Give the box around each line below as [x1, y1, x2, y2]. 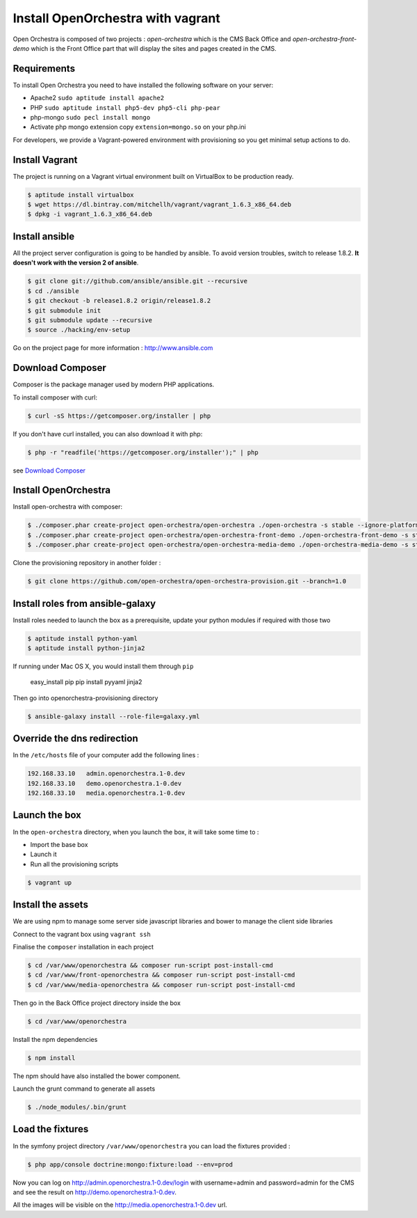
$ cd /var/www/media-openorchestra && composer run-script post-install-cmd [27, 981, 295, 988]
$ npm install [27, 1054, 76, 1061]
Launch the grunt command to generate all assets [13, 1084, 156, 1093]
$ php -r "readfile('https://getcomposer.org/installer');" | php [27, 448, 259, 456]
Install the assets [13, 899, 88, 911]
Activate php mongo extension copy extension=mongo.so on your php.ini [30, 122, 246, 132]
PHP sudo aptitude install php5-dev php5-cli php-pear [30, 103, 220, 111]
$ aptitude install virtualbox [27, 191, 135, 198]
